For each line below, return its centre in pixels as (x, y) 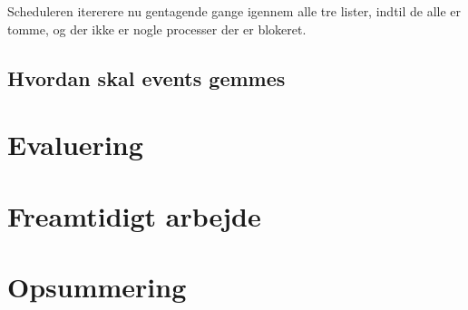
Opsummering (97, 286)
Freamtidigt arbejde (134, 215)
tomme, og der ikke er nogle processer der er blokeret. (157, 29)
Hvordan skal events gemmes (146, 77)
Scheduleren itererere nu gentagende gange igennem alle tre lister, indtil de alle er (234, 11)
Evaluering (75, 145)
